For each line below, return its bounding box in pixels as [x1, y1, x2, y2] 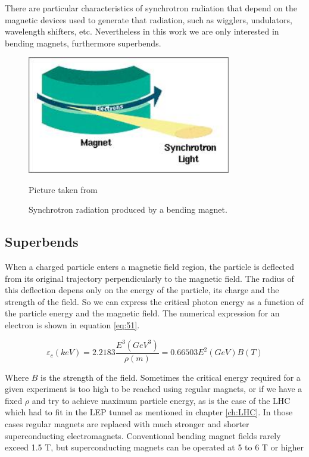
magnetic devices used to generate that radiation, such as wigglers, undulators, [5, 13, 292, 26]
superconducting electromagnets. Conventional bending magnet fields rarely [5, 429, 281, 442]
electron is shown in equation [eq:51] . [5, 319, 140, 331]
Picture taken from [29, 183, 98, 195]
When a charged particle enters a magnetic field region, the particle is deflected [5, 260, 295, 273]
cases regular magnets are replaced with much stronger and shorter [5, 418, 249, 430]
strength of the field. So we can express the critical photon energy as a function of [5, 295, 304, 307]
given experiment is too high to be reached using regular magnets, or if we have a [5, 383, 302, 395]
